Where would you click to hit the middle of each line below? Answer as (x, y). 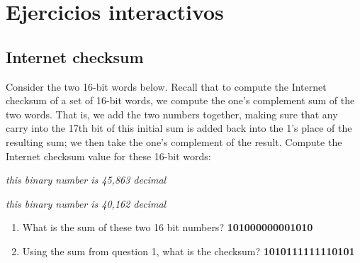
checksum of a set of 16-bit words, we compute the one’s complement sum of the (180, 100)
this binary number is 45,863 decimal (86, 180)
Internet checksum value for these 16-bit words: (108, 156)
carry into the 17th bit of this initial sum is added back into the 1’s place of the (179, 128)
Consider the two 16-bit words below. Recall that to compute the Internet (166, 86)
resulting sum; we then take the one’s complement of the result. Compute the (174, 141)
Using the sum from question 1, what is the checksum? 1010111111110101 (189, 251)
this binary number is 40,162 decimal (86, 203)
